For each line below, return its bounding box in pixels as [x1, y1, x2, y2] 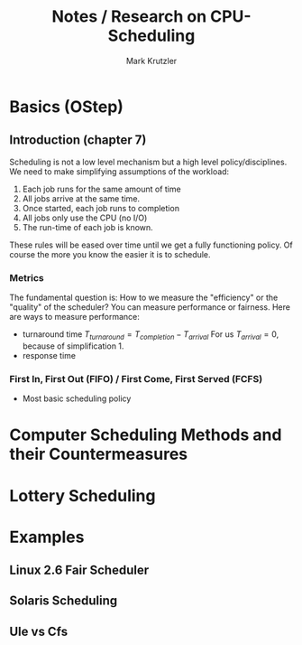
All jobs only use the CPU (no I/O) [22, 212, 148, 223]
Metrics [9, 271, 44, 284]
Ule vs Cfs [9, 623, 69, 639]
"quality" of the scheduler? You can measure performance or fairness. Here [9, 302, 291, 313]
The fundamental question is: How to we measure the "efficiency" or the [9, 292, 279, 304]
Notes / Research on [51, 6, 207, 27]
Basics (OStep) [9, 97, 124, 117]
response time [22, 350, 77, 360]
